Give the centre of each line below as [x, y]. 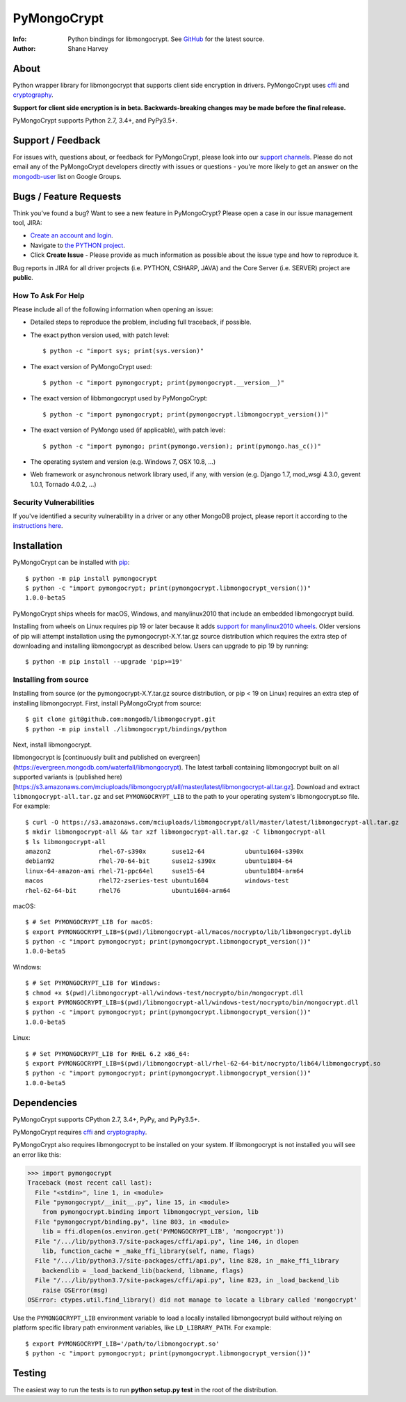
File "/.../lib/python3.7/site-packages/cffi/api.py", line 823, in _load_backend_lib [187, 1280]
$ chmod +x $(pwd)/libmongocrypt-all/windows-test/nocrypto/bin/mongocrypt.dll [164, 993]
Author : [24, 48]
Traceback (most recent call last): [90, 1183]
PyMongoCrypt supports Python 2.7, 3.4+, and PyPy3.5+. [95, 120]
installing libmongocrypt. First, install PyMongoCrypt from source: [107, 703]
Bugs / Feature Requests [67, 196]
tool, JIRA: [28, 223]
